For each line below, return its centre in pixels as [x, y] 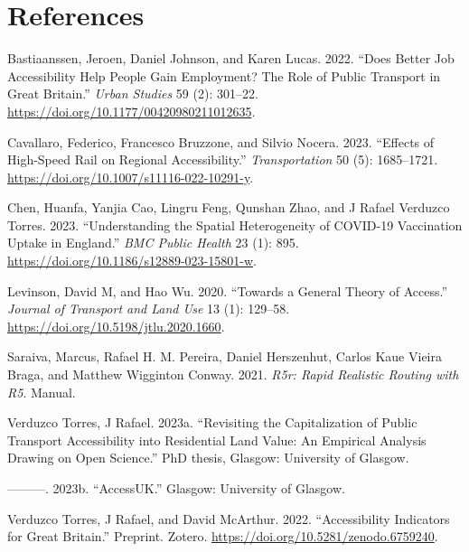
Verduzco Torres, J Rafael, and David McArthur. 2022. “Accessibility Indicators [229, 518]
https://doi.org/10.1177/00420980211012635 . [131, 111]
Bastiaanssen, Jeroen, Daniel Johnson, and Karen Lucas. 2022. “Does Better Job [231, 58]
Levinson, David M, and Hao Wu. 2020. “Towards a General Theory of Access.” [228, 290]
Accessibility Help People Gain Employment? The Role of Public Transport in [224, 75]
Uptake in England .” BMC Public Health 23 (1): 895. [153, 243]
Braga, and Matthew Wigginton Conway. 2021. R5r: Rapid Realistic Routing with [233, 374]
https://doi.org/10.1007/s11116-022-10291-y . [131, 177]
